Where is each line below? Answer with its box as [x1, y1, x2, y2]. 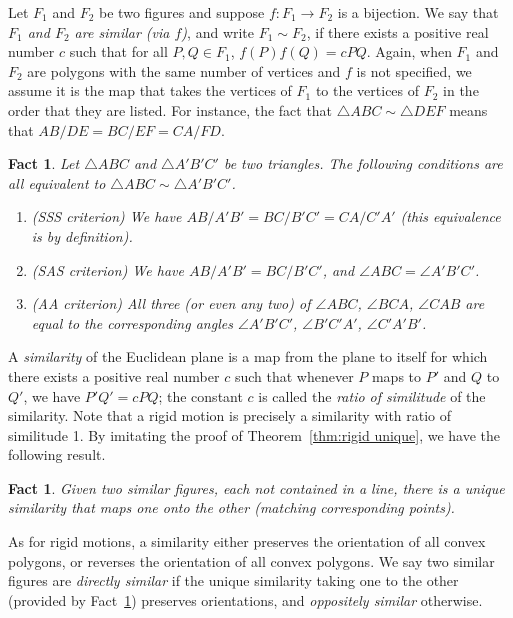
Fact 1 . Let [8, 153, 80, 174]
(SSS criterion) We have [31, 206, 182, 227]
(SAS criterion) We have [31, 259, 184, 280]
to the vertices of [315, 80, 420, 101]
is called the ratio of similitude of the [258, 385, 486, 406]
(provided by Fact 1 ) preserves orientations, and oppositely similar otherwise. [8, 589, 483, 610]
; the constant [158, 385, 243, 406]
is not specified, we [356, 60, 472, 81]
